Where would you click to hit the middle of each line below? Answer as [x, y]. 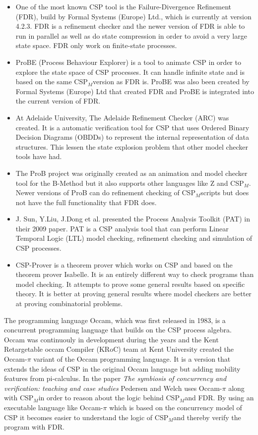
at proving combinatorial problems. [69, 303]
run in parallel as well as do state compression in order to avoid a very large [131, 35]
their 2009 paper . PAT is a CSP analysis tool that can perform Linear [122, 228]
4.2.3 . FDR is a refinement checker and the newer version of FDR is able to [130, 26]
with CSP [19, 398]
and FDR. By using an [219, 398]
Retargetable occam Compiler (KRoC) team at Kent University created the [119, 349]
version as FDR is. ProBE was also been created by [171, 82]
